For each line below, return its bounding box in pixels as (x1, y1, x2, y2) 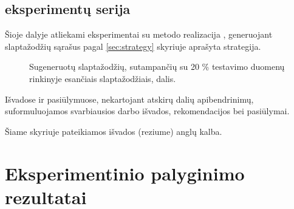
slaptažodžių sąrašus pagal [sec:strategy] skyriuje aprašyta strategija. (5, 39, 261, 52)
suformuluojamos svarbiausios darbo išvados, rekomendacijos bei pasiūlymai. (5, 104, 290, 117)
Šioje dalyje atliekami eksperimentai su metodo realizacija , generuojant (5, 28, 273, 41)
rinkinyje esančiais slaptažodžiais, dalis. (29, 72, 176, 84)
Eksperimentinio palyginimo (5, 160, 245, 185)
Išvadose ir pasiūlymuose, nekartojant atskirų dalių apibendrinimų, (5, 92, 254, 105)
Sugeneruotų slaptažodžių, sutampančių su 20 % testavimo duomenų (29, 60, 285, 73)
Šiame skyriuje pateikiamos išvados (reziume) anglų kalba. (5, 125, 222, 137)
